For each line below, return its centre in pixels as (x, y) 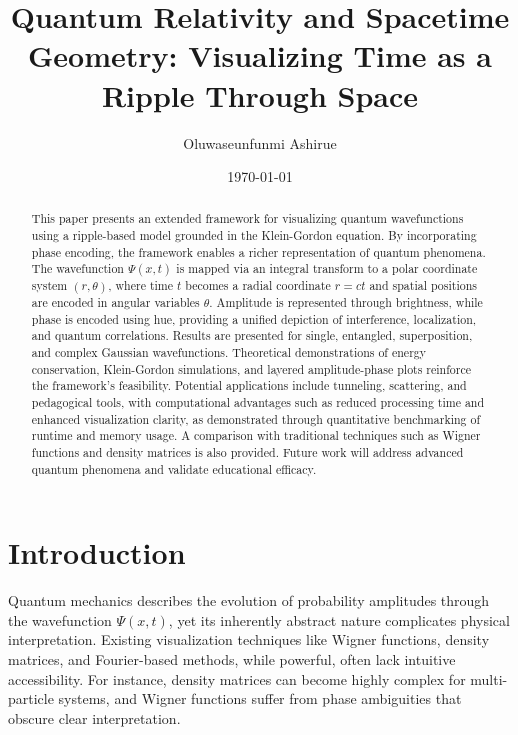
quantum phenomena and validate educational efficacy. (174, 468)
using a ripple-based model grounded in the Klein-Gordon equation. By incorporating (254, 235)
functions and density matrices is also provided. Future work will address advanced (247, 452)
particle (31, 698)
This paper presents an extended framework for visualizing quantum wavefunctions (247, 218)
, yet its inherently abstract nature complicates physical (339, 619)
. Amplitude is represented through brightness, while (346, 302)
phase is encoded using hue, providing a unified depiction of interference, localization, (254, 318)
